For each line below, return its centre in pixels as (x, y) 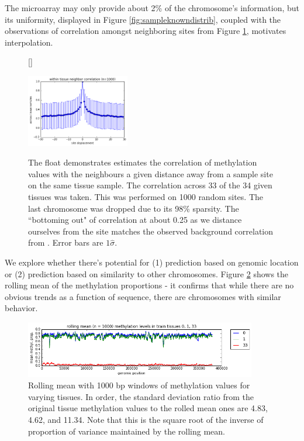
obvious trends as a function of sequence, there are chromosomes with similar (143, 296)
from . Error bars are (66, 242)
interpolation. (29, 42)
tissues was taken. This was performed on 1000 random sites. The (146, 197)
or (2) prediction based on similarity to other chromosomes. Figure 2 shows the (147, 273)
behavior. (21, 308)
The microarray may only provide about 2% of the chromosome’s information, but (152, 8)
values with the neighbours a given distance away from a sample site (151, 173)
